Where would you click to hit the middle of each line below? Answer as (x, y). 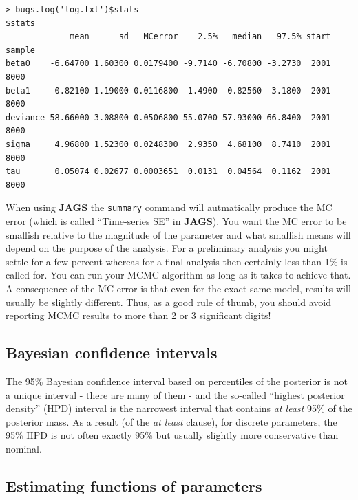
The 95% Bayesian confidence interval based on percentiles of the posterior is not (177, 381)
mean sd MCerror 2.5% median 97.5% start (200, 37)
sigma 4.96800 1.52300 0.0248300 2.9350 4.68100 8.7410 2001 (168, 144)
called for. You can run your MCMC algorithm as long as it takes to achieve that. (178, 275)
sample (20, 50)
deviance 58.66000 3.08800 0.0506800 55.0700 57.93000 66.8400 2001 (168, 117)
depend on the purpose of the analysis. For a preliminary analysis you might (167, 248)
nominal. (24, 448)
